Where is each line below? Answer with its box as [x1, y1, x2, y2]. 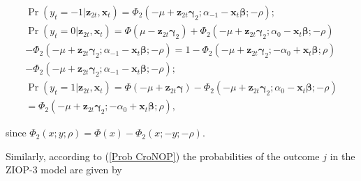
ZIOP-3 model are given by [6, 162, 122, 177]
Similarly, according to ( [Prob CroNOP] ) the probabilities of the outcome [6, 148, 320, 163]
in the [330, 148, 355, 163]
